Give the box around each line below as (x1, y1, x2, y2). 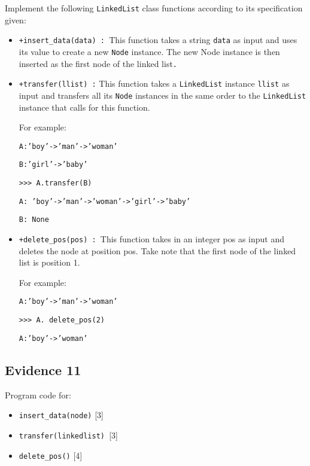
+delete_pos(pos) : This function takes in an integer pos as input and (19, 233, 285, 245)
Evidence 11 (5, 360, 81, 379)
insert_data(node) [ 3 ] (19, 409, 104, 421)
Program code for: (5, 388, 71, 401)
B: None (19, 215, 49, 224)
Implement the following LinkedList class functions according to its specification (5, 2, 303, 14)
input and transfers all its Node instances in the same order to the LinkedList (19, 89, 306, 101)
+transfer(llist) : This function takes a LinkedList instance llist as (19, 77, 290, 90)
